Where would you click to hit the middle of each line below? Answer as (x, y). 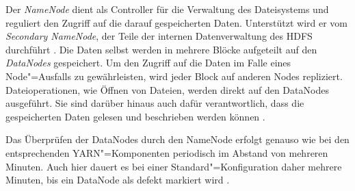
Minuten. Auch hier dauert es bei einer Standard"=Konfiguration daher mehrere (174, 166)
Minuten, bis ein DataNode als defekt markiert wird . (118, 180)
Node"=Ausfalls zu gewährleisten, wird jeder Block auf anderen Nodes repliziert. (174, 76)
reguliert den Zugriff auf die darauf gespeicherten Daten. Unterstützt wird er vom (177, 22)
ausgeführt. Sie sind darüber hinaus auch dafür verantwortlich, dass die (155, 103)
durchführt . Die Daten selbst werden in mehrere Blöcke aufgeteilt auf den (161, 49)
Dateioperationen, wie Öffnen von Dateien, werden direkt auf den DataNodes (167, 89)
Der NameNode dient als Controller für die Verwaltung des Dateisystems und (167, 9)
